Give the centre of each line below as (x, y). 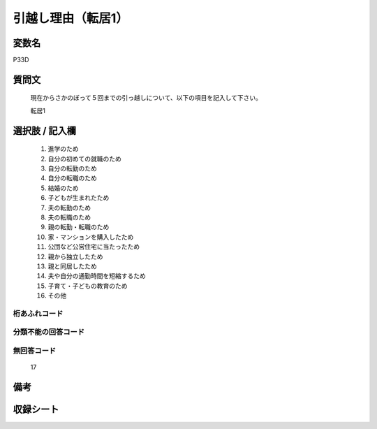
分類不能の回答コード (49, 332)
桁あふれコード (38, 313)
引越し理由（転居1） (71, 18)
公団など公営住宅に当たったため (94, 247)
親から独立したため (75, 256)
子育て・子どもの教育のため (88, 286)
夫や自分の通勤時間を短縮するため (97, 276)
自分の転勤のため (72, 168)
